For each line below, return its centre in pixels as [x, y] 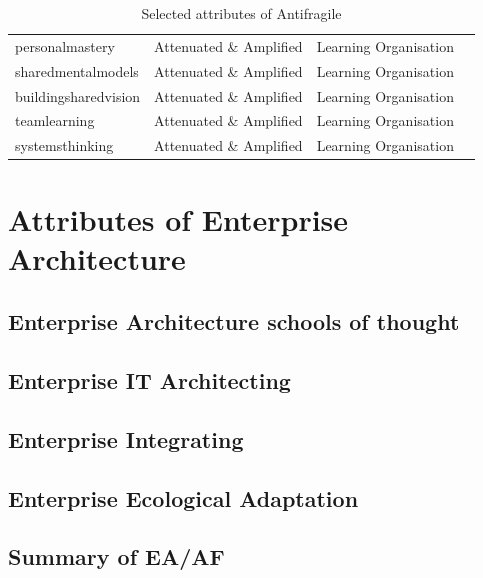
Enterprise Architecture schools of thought [234, 321]
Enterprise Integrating [126, 438]
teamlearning [55, 120]
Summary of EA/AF [116, 556]
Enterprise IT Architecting [149, 380]
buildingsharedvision [78, 95]
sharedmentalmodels [77, 70]
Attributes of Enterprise [178, 218]
